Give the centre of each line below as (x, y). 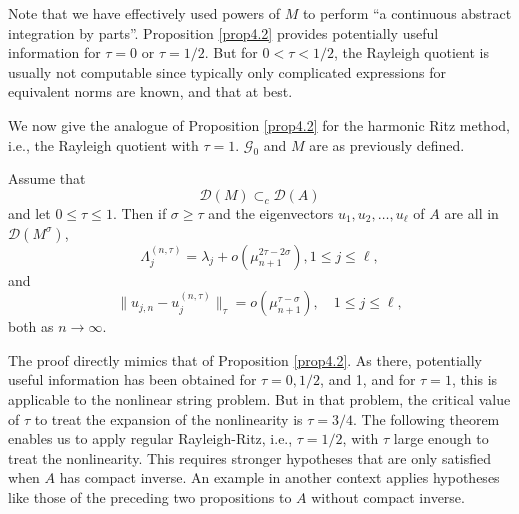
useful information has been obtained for (132, 379)
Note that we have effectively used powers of (144, 13)
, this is (474, 379)
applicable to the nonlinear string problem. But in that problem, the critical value (259, 398)
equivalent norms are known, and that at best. (150, 91)
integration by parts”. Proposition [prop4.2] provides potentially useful (223, 32)
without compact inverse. (388, 496)
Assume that (47, 178)
